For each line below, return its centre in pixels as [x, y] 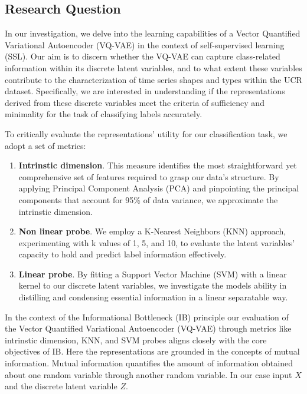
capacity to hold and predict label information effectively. [123, 254]
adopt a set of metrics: [45, 145]
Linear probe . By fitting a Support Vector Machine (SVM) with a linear [153, 274]
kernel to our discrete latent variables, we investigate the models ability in [153, 285]
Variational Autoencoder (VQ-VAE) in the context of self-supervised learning [145, 44]
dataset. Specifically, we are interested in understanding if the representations [145, 91]
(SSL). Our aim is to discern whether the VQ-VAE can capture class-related [143, 56]
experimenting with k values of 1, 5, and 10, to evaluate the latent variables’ [157, 242]
